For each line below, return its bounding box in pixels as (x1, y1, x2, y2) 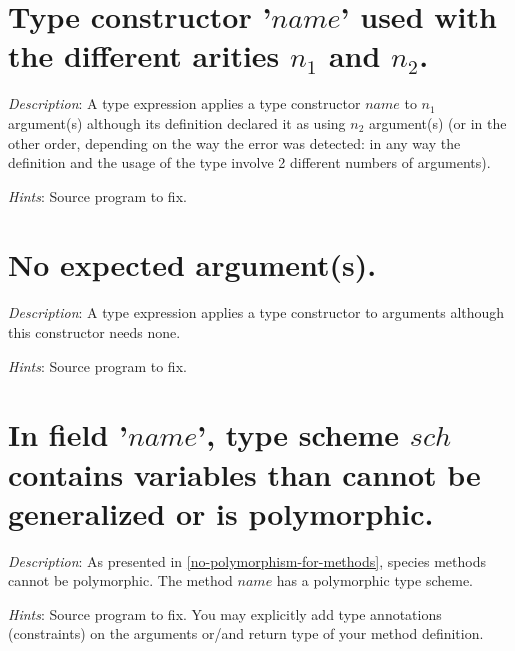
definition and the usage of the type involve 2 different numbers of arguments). (8, 152, 491, 173)
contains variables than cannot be (8, 453, 481, 494)
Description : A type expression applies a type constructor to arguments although (8, 302, 505, 323)
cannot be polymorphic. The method (8, 570, 233, 591)
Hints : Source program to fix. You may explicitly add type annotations (8, 603, 442, 624)
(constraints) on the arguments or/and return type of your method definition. (8, 623, 484, 644)
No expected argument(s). (8, 244, 377, 285)
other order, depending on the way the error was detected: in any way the (8, 132, 461, 153)
